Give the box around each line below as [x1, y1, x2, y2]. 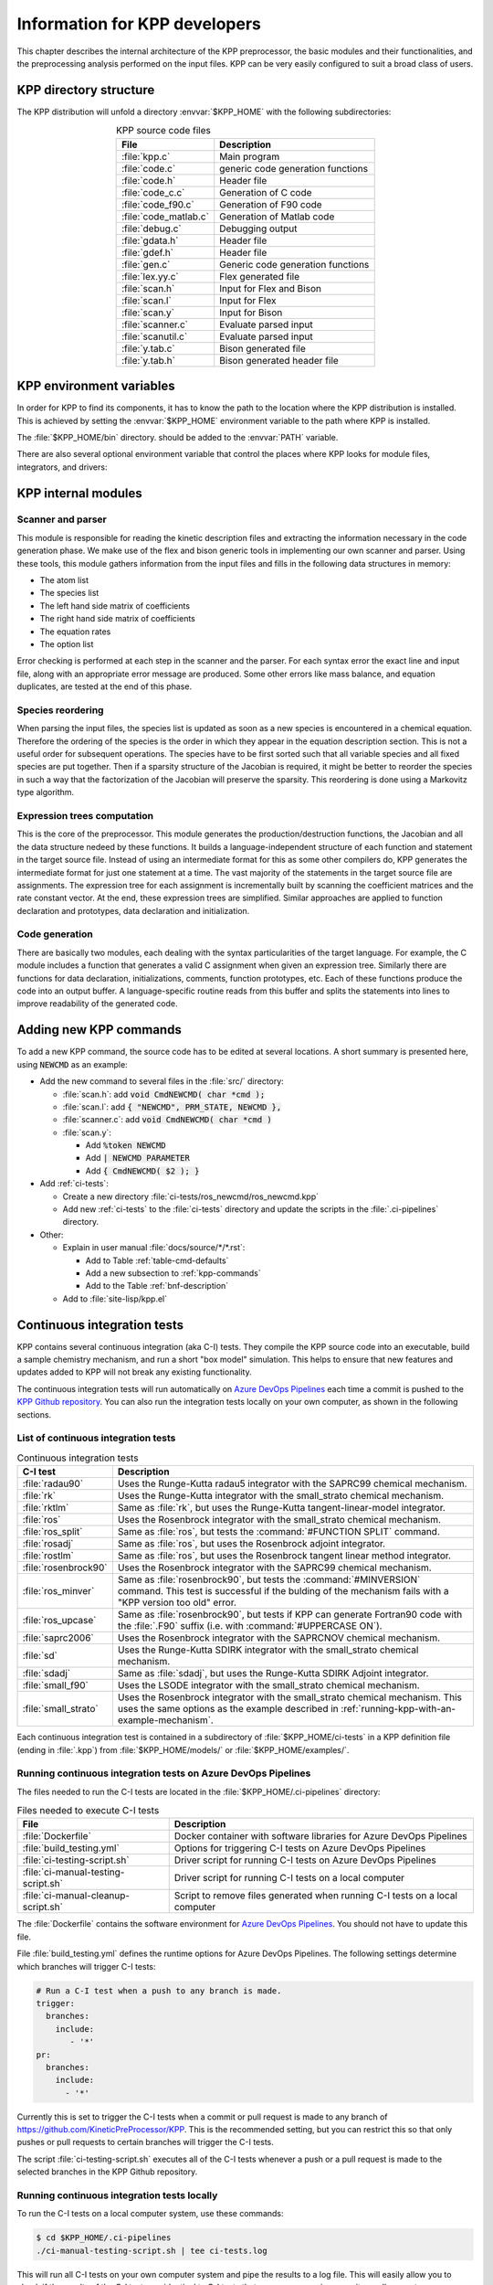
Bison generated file [219, 342, 306, 355]
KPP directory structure [16, 82, 155, 98]
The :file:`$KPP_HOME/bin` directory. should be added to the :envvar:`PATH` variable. [16, 431, 339, 442]
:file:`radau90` [22, 1477, 84, 1490]
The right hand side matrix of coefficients [39, 613, 195, 624]
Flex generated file [219, 270, 300, 282]
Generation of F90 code [219, 197, 323, 210]
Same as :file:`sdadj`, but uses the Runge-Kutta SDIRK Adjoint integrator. [117, 1667, 429, 1680]
